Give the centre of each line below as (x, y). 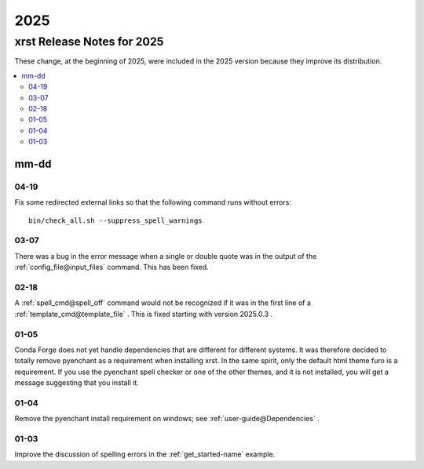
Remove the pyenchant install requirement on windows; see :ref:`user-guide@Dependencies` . (167, 419)
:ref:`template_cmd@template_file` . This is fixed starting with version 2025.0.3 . (144, 314)
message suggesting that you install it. (77, 383)
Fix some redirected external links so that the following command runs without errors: (153, 202)
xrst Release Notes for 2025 (89, 42)
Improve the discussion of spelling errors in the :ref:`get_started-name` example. (145, 454)
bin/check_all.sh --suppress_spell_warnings (116, 220)
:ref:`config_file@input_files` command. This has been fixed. (112, 267)
